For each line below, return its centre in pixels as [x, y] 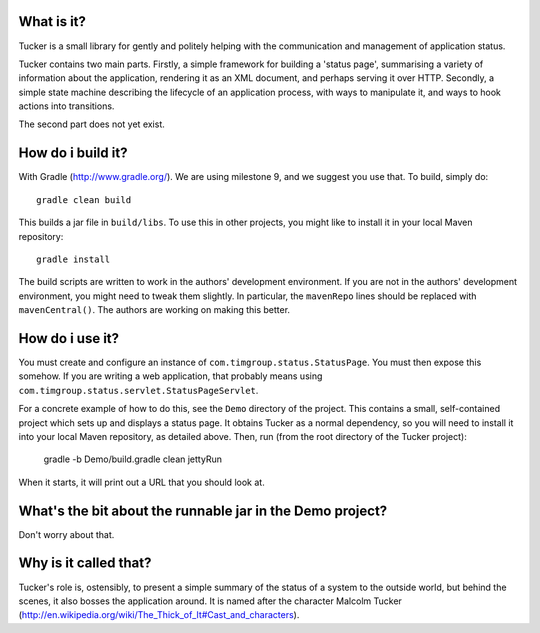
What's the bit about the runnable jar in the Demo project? [203, 510]
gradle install [73, 259]
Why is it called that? [85, 563]
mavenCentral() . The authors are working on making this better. [154, 310]
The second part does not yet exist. [91, 124]
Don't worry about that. [66, 534]
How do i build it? [73, 153]
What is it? [52, 21]
